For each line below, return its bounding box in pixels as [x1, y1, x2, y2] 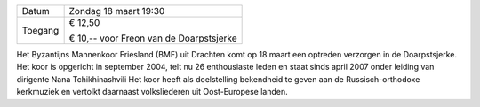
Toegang [21, 25, 60, 36]
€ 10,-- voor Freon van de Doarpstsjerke [68, 32, 237, 44]
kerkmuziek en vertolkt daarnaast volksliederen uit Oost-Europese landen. [16, 87, 288, 97]
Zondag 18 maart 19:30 [68, 5, 165, 17]
